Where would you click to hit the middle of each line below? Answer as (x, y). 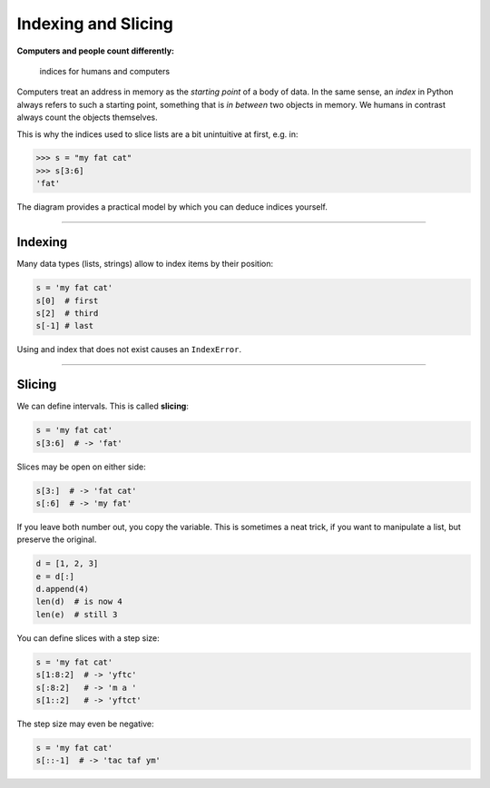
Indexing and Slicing (95, 24)
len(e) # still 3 (77, 614)
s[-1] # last (65, 326)
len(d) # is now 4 (79, 602)
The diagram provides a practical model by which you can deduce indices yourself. (172, 207)
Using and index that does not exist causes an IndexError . (129, 350)
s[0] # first (67, 300)
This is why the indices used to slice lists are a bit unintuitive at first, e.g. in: (157, 134)
